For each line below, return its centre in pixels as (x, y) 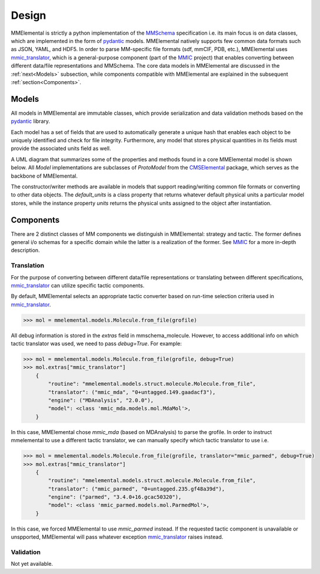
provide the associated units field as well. (61, 148)
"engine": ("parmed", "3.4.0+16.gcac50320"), (115, 497)
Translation (27, 266)
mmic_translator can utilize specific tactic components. (78, 285)
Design (29, 15)
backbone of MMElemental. (44, 176)
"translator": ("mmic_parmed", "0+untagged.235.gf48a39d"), (136, 489)
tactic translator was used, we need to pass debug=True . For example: (96, 343)
